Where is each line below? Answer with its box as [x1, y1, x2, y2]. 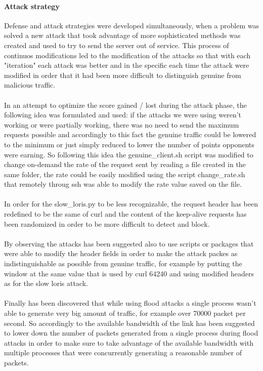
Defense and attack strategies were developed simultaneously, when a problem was [4, 20, 259, 30]
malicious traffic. [4, 79, 56, 90]
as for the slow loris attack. [4, 278, 88, 288]
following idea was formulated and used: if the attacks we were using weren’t [4, 109, 241, 120]
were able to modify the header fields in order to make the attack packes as [4, 248, 238, 259]
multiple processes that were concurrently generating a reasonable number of [4, 347, 242, 358]
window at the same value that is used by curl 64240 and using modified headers [4, 268, 254, 278]
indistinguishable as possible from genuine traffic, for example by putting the [4, 258, 242, 269]
